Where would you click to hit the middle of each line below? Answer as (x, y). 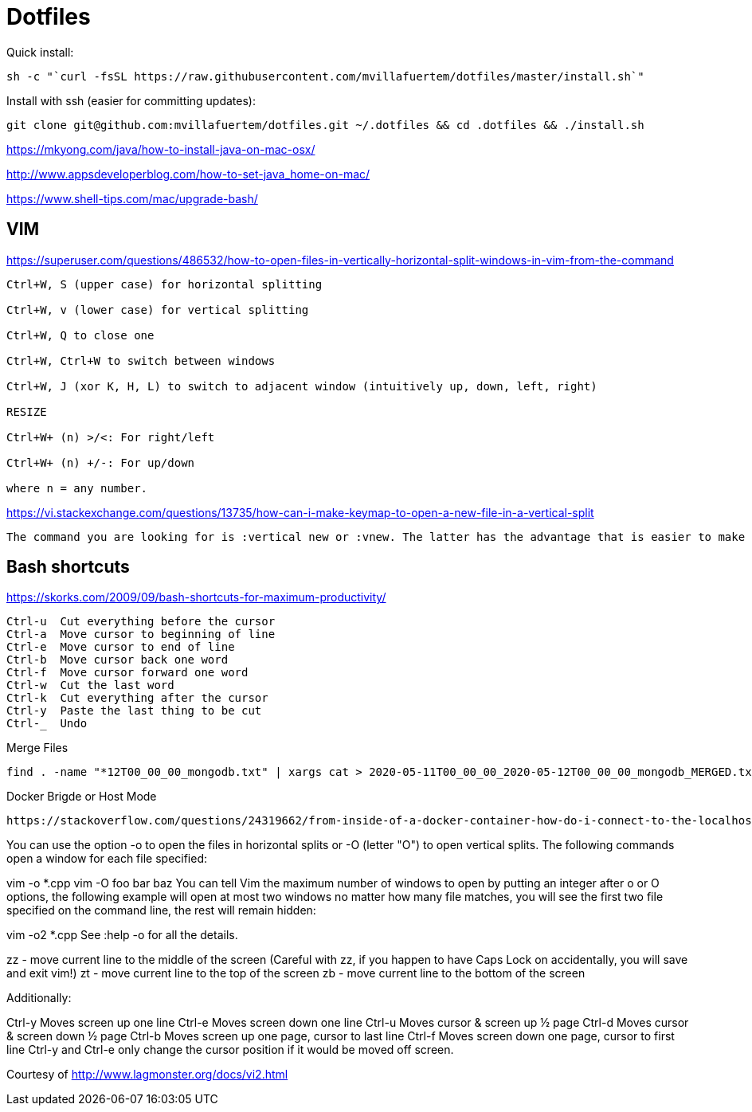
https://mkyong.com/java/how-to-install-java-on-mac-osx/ (161, 149)
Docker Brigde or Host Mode (82, 797)
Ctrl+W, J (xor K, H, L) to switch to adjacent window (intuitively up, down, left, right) (302, 386)
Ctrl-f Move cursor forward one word (127, 673)
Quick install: (40, 52)
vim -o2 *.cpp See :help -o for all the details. (122, 935)
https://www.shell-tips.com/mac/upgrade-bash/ (132, 198)
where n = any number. (77, 488)
